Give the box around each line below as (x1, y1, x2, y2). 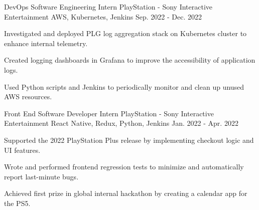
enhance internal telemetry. (4, 38, 88, 48)
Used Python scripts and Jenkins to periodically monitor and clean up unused (4, 81, 244, 92)
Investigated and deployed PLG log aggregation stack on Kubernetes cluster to (4, 28, 247, 39)
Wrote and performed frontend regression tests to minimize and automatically (4, 161, 244, 172)
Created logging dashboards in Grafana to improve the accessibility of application (4, 55, 255, 65)
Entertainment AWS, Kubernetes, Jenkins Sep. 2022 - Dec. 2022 (4, 11, 202, 22)
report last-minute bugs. (4, 171, 79, 181)
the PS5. (4, 197, 31, 208)
